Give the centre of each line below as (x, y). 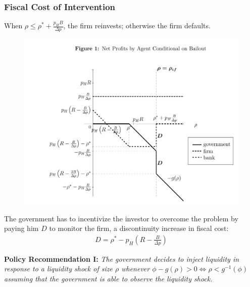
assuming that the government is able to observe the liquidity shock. (108, 278)
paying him (21, 228)
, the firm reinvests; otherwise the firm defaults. (137, 26)
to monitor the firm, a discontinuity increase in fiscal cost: (139, 228)
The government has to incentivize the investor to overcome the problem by (121, 218)
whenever (136, 269)
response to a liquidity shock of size (58, 269)
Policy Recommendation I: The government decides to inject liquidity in (122, 258)
